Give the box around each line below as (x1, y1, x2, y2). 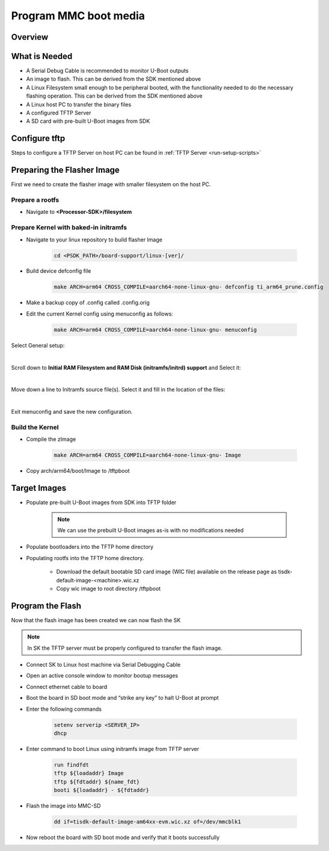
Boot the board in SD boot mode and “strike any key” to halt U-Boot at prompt (26, 694, 219, 702)
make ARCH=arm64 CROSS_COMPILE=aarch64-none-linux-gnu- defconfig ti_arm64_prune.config (54, 284, 324, 290)
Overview (11, 32, 49, 42)
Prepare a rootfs (11, 196, 60, 204)
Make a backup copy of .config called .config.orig (26, 299, 150, 307)
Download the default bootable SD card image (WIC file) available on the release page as (56, 568, 277, 575)
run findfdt (54, 761, 90, 768)
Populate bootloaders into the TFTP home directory (26, 543, 153, 550)
